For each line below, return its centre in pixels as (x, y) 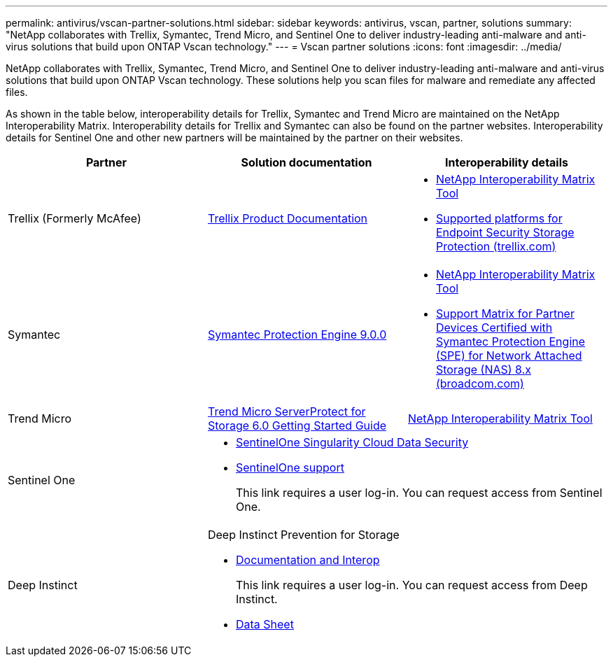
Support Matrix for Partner (505, 314)
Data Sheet (265, 624)
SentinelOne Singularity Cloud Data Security (352, 442)
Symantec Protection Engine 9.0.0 (297, 334)
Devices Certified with (494, 328)
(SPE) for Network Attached (509, 355)
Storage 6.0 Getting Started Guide (297, 425)
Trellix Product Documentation (288, 218)
